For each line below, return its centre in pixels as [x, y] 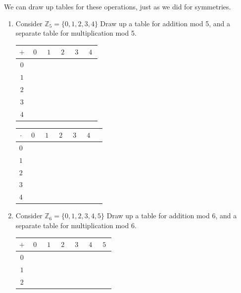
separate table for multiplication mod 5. [76, 33]
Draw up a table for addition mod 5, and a [165, 23]
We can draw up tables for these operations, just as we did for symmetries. [118, 6]
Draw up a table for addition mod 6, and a [172, 216]
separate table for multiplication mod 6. [76, 225]
